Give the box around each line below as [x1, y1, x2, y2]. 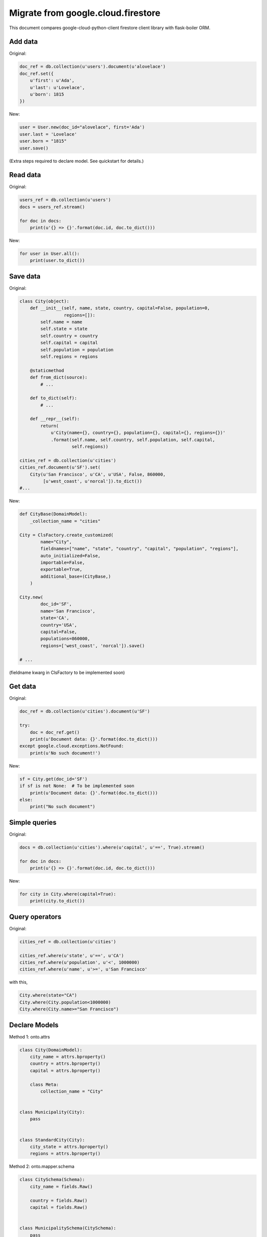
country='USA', [40, 622, 78, 628]
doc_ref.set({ [19, 71, 54, 76]
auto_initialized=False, [40, 553, 101, 559]
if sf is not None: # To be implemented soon [19, 783, 134, 789]
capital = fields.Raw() [30, 1204, 88, 1210]
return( [40, 423, 59, 428]
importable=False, [40, 560, 85, 566]
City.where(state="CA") [19, 993, 78, 998]
